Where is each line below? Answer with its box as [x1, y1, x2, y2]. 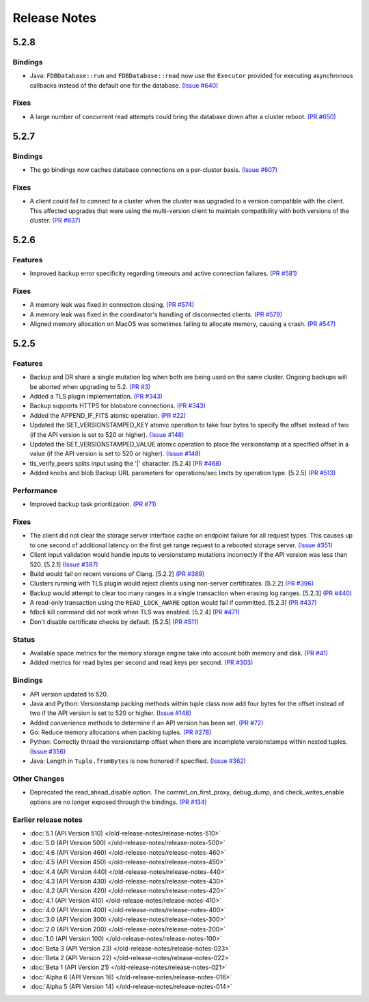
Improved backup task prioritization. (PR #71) [29, 500, 156, 508]
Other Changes [12, 774, 65, 784]
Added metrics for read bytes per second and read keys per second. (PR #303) [29, 658, 254, 667]
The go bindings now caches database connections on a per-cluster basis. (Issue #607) [29, 166, 278, 174]
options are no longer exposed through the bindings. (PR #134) [29, 798, 208, 806]
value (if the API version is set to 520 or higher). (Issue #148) [29, 449, 201, 458]
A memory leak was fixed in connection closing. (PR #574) [29, 301, 195, 309]
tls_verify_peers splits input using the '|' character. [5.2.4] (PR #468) [29, 459, 222, 467]
